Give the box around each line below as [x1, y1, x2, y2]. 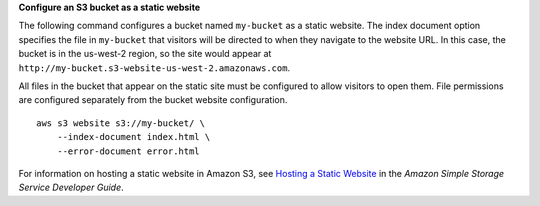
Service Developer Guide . [18, 181, 124, 194]
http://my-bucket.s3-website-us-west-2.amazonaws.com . [18, 61, 290, 74]
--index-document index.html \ [56, 131, 211, 143]
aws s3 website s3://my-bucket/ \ [36, 117, 205, 129]
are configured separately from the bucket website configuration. [18, 94, 288, 106]
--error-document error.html [56, 145, 200, 157]
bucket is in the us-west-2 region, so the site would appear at [18, 48, 272, 60]
